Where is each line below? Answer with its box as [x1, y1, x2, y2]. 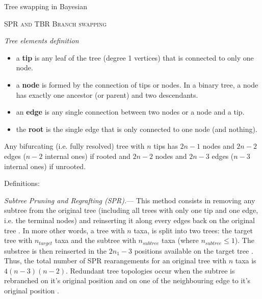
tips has [153, 141, 178, 151]
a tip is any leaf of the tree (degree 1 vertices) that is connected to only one [16, 52, 254, 63]
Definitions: [4, 178, 40, 188]
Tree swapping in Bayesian [4, 1, 87, 11]
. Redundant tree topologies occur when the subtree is [66, 265, 235, 276]
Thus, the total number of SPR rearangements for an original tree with [4, 255, 226, 266]
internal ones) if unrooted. [4, 160, 86, 171]
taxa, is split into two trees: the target [134, 225, 253, 235]
